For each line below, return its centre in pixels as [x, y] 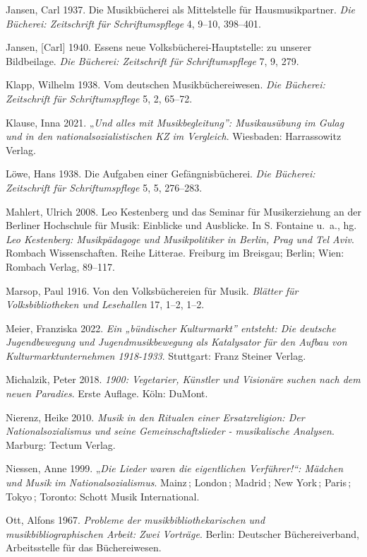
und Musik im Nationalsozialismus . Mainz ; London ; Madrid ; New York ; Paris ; [179, 482]
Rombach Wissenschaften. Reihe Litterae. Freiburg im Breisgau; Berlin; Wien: [175, 253]
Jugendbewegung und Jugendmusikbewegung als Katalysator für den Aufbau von [176, 342]
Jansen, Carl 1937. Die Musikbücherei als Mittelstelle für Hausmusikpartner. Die [180, 9]
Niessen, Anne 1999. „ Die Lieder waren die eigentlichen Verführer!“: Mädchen [175, 468]
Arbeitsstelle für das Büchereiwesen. [84, 547]
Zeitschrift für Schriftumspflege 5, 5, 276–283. [104, 187]
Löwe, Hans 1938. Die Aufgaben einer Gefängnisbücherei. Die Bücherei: [161, 174]
